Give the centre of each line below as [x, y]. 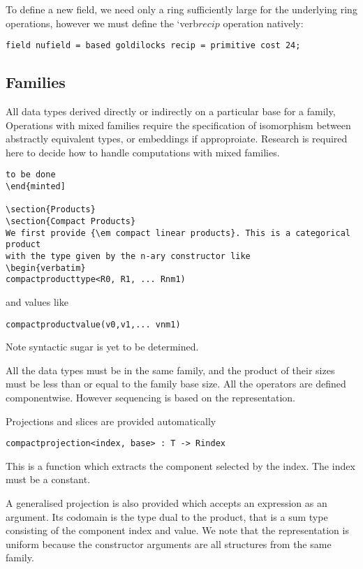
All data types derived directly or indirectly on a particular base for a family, [171, 111]
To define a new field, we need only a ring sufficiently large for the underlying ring [181, 9]
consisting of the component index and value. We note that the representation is [177, 530]
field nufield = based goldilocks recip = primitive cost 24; [153, 46]
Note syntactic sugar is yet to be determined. [102, 347]
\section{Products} [51, 210]
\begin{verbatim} [46, 268]
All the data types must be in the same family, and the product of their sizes [170, 370]
